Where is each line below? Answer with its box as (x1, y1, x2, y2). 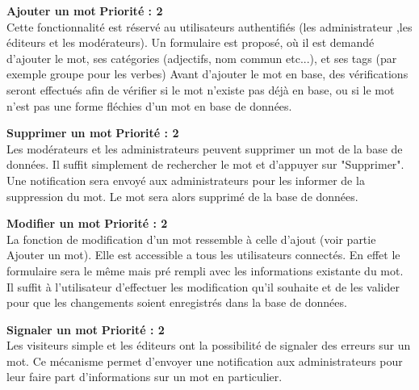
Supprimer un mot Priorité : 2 (6, 124, 179, 141)
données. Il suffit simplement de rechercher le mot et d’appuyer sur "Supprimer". (6, 156, 404, 173)
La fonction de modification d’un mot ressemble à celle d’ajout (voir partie (6, 230, 376, 247)
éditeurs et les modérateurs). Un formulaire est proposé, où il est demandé (6, 34, 375, 51)
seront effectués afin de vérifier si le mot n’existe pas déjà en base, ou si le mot (6, 81, 395, 98)
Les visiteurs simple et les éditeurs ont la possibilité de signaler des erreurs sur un (6, 337, 411, 354)
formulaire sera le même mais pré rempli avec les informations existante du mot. (6, 262, 404, 279)
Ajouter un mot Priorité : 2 (6, 2, 163, 19)
